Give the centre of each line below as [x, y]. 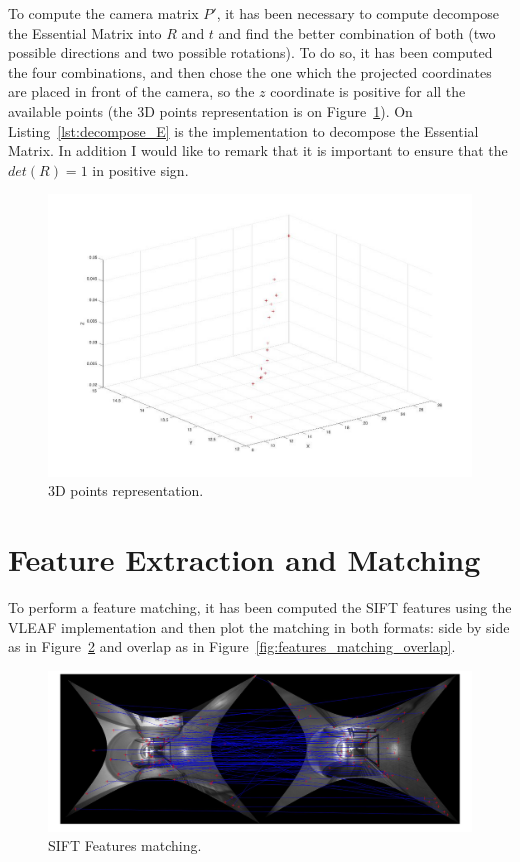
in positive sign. [140, 169]
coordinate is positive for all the [368, 91]
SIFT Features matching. [125, 845]
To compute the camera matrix [103, 13]
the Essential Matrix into [85, 32]
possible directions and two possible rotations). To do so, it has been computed [250, 52]
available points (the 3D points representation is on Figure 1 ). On [210, 110]
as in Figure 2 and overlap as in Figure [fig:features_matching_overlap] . [232, 646]
